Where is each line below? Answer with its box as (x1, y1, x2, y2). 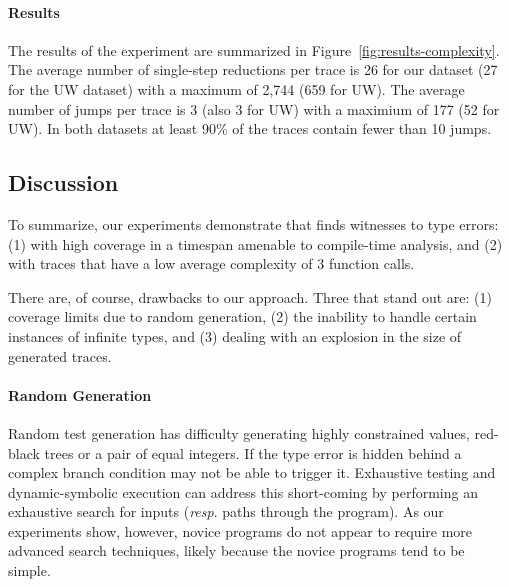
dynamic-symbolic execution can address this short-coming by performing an (8, 481, 478, 502)
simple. (8, 560, 51, 581)
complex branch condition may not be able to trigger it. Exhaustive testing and (8, 462, 496, 483)
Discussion (8, 167, 119, 198)
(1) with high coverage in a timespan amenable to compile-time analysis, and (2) (8, 233, 503, 254)
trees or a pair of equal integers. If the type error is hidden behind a (44, 442, 462, 463)
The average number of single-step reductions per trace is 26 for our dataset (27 (8, 59, 498, 80)
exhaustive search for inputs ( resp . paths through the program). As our (8, 501, 444, 522)
